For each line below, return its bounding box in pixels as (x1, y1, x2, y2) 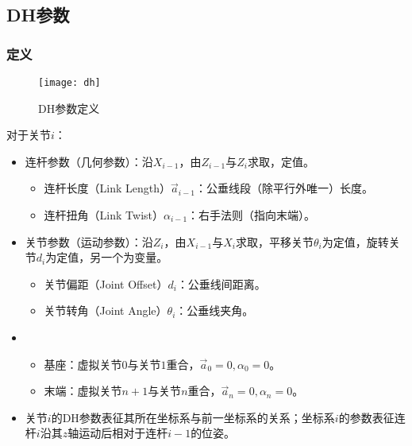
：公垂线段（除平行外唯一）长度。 (194, 180, 373, 196)
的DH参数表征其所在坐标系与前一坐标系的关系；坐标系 (51, 409, 335, 425)
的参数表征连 (338, 409, 406, 425)
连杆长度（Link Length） (44, 180, 171, 196)
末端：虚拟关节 (44, 382, 122, 399)
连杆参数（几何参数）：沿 (25, 153, 153, 169)
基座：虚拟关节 (44, 355, 122, 372)
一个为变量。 (101, 249, 168, 266)
